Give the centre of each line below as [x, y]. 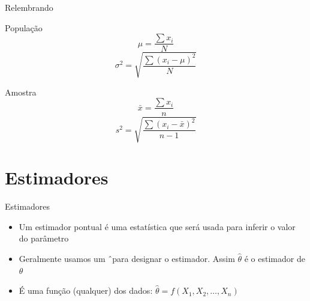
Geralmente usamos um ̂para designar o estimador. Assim [127, 258]
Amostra [21, 92]
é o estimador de [275, 258]
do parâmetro [44, 238]
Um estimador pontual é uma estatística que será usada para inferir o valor [157, 226]
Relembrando [29, 7]
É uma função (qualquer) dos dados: [86, 290]
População [24, 27]
